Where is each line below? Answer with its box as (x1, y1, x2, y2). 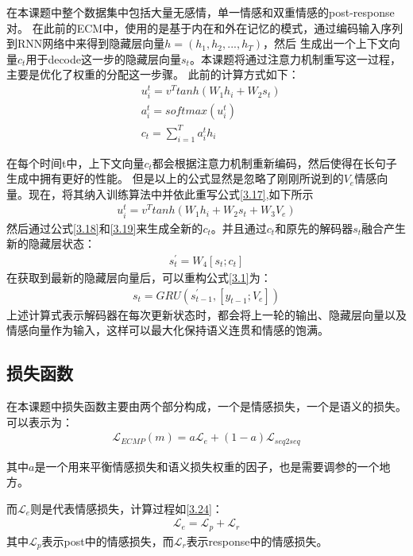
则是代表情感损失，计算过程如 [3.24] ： (30, 500, 223, 516)
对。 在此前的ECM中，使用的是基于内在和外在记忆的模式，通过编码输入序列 (6, 19, 403, 36)
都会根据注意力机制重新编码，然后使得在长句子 (152, 154, 397, 171)
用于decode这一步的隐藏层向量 (25, 50, 181, 67)
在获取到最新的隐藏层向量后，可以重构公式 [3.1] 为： (6, 268, 272, 285)
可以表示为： (6, 413, 73, 430)
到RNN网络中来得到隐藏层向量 (6, 35, 165, 52)
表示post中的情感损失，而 (41, 532, 174, 549)
